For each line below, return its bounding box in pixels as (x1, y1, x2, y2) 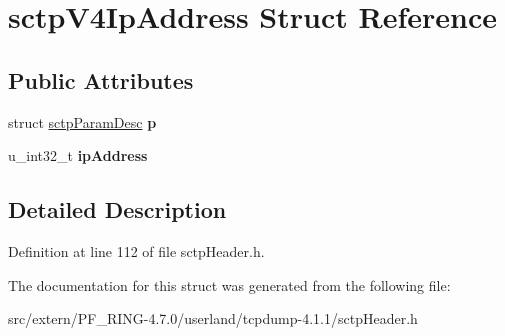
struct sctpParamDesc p (8, 111, 157, 132)
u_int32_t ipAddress (8, 145, 148, 166)
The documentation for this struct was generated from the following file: (8, 274, 451, 295)
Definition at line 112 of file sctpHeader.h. (8, 240, 265, 261)
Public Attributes (8, 64, 194, 95)
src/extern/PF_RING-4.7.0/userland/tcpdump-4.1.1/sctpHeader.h (8, 308, 418, 329)
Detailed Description (8, 194, 227, 225)
